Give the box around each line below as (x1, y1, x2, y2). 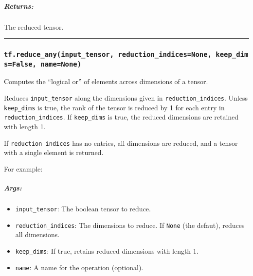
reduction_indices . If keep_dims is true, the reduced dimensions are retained (4, 112, 239, 122)
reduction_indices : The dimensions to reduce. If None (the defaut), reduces (15, 220, 245, 230)
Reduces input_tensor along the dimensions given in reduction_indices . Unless (4, 93, 248, 103)
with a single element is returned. (4, 147, 104, 157)
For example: (4, 163, 43, 173)
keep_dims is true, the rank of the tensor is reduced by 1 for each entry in (4, 102, 225, 112)
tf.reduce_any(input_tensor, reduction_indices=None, (4, 51, 212, 59)
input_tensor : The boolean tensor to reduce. (15, 203, 151, 213)
